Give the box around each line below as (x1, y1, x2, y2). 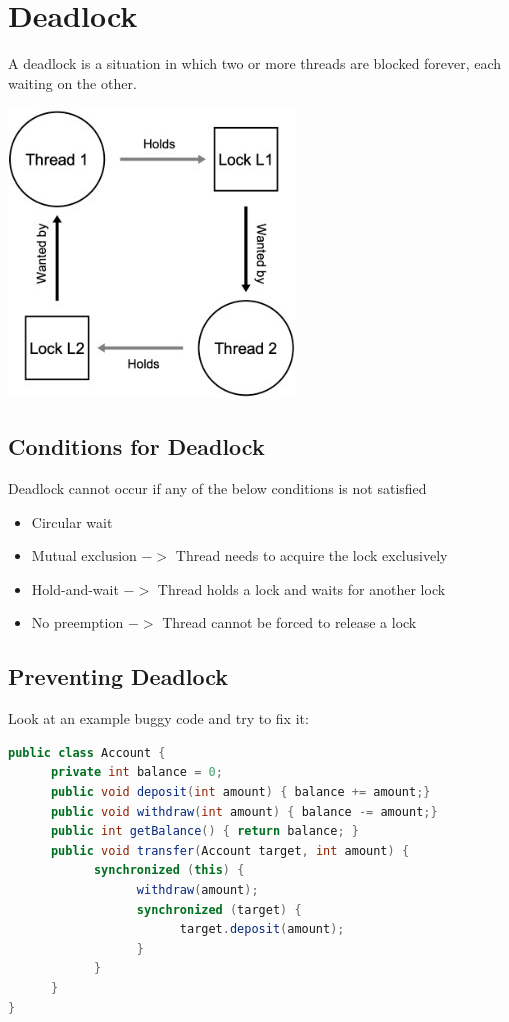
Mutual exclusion (31, 545, 137, 566)
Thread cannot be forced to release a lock (162, 612, 417, 633)
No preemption (31, 612, 124, 633)
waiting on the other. (8, 72, 137, 93)
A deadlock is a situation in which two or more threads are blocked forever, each (8, 53, 502, 74)
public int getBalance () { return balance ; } (50, 824, 359, 839)
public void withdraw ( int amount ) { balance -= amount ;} (50, 804, 438, 819)
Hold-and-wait (31, 578, 119, 599)
